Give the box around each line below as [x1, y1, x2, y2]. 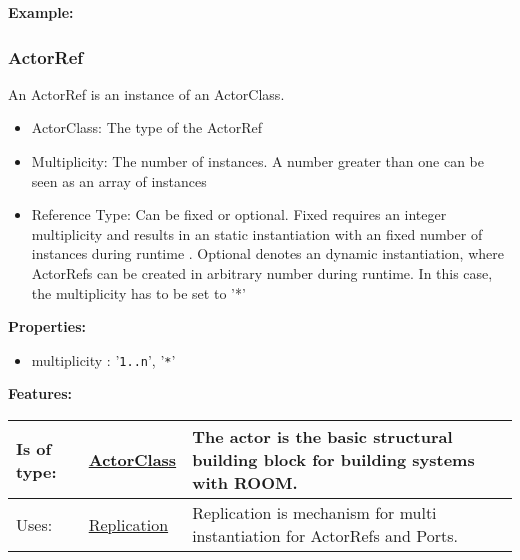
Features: [8, 383, 73, 404]
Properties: [8, 316, 87, 337]
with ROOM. [192, 471, 298, 494]
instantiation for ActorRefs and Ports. [192, 524, 458, 547]
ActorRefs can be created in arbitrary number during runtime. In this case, [31, 262, 493, 283]
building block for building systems [192, 448, 475, 471]
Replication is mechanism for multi [192, 501, 437, 524]
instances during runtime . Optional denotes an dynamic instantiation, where [31, 243, 504, 264]
